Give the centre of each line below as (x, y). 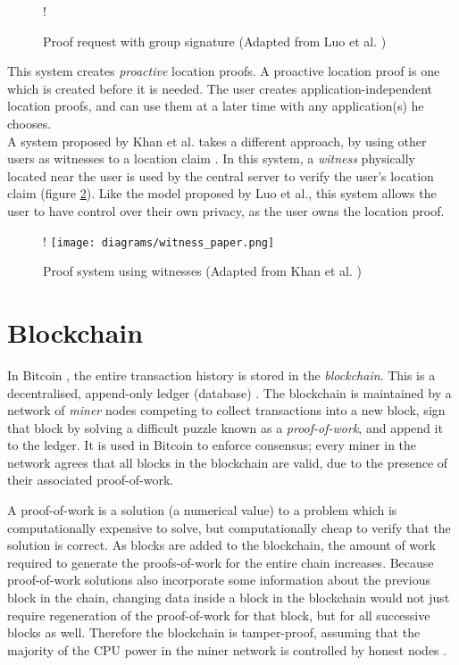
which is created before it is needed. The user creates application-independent (220, 88)
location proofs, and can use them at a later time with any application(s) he (216, 106)
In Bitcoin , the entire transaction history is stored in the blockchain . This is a (221, 374)
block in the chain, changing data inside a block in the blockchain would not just (229, 598)
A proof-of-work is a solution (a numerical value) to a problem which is (202, 510)
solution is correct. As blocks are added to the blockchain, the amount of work (221, 545)
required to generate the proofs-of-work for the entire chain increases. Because (221, 562)
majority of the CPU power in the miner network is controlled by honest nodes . (227, 649)
